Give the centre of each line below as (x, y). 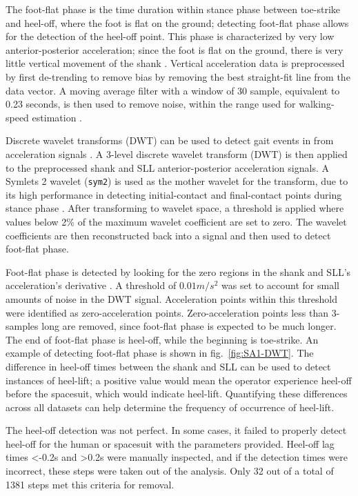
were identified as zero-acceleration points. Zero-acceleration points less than (167, 312)
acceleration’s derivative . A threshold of (91, 285)
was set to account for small (280, 285)
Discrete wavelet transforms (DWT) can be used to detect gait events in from (170, 140)
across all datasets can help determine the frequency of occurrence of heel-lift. (170, 407)
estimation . (57, 117)
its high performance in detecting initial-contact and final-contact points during (174, 194)
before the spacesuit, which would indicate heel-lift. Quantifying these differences (177, 394)
